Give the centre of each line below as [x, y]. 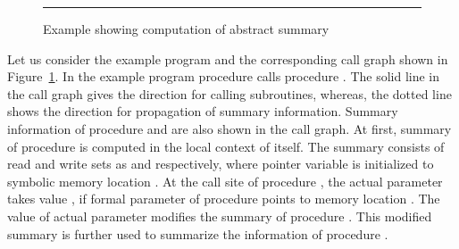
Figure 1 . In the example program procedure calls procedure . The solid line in [224, 76]
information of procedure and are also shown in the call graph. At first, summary [229, 128]
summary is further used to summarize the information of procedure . [198, 233]
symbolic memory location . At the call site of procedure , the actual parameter [225, 181]
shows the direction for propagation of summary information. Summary [203, 111]
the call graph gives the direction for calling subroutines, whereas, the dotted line [229, 93]
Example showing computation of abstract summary [186, 29]
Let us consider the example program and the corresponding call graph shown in [228, 58]
